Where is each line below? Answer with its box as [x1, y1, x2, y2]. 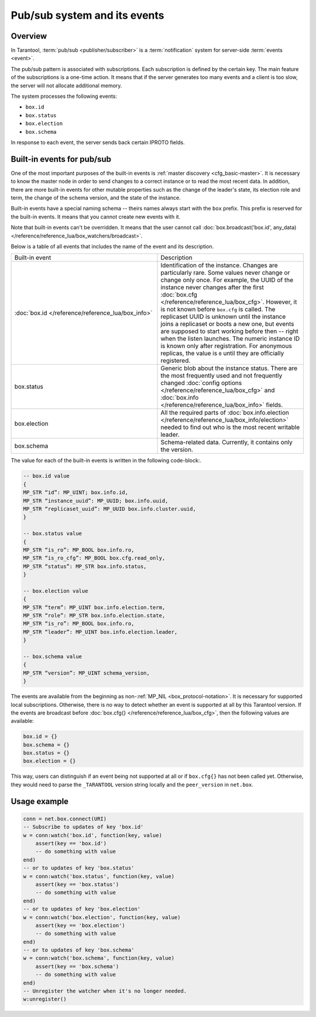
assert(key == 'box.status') [35, 881, 119, 887]
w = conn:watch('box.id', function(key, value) [23, 832, 162, 838]
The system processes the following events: [11, 93, 117, 100]
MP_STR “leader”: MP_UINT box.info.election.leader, [23, 628, 178, 635]
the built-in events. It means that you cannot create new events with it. [11, 213, 181, 220]
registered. [160, 356, 191, 365]
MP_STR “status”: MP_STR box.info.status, [23, 563, 147, 570]
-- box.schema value [23, 653, 82, 659]
